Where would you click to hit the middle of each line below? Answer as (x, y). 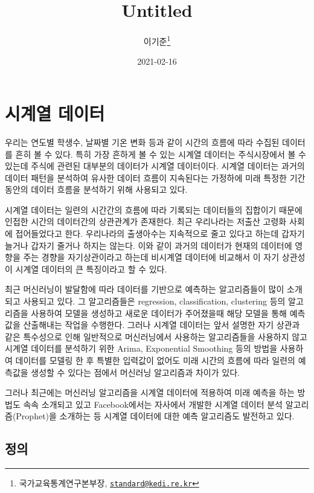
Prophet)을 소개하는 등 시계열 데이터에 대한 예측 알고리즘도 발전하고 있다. (155, 416)
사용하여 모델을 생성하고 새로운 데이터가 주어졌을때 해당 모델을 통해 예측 (168, 313)
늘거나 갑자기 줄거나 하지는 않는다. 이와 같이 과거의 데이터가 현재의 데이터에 (149, 245)
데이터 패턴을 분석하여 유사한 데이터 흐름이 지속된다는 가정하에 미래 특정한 (146, 177)
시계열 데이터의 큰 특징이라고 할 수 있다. (91, 269)
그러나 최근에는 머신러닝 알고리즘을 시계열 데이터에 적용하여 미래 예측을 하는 (150, 392)
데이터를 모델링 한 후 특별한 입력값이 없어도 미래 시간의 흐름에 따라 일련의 (155, 360)
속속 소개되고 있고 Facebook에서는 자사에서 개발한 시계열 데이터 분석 (153, 404)
